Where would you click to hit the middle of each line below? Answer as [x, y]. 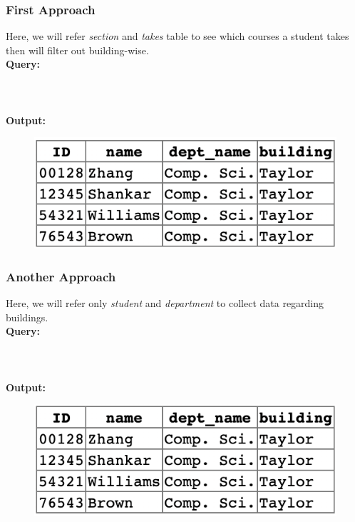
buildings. [27, 317]
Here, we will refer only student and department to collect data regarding [165, 303]
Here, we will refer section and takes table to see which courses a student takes [177, 36]
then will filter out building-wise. [77, 50]
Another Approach [61, 276]
